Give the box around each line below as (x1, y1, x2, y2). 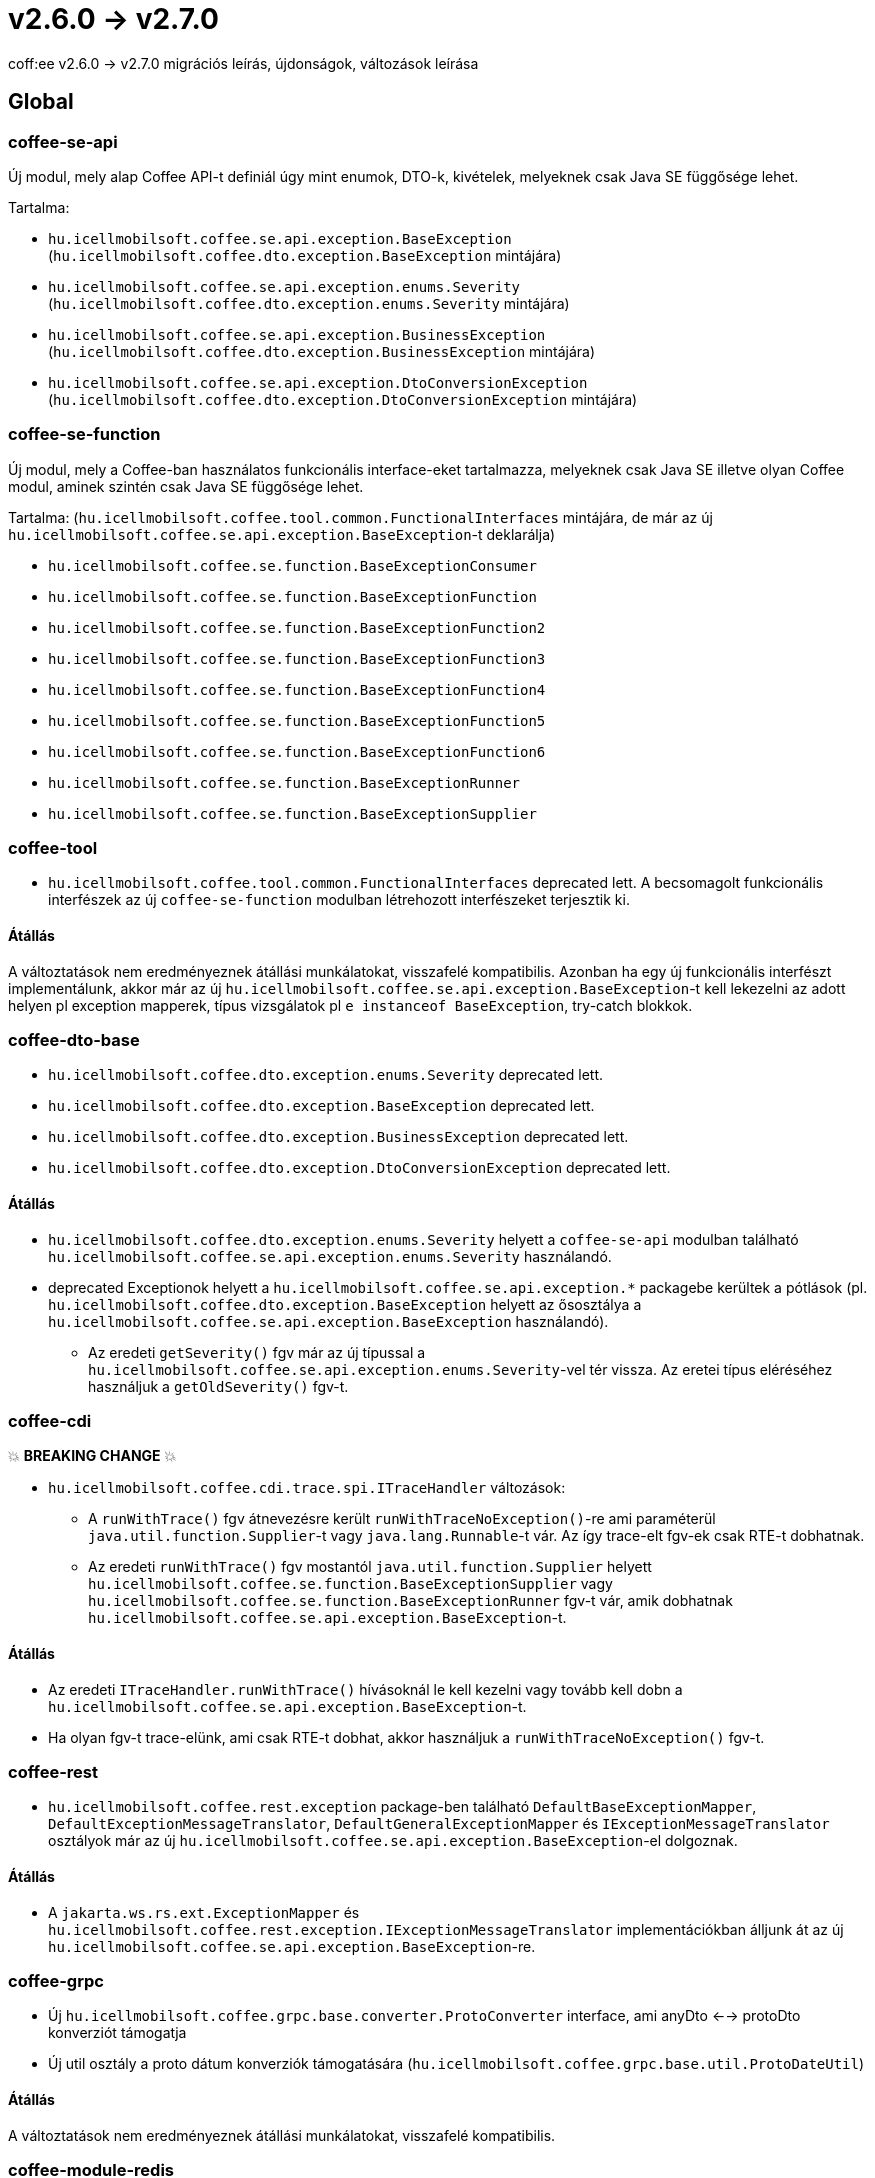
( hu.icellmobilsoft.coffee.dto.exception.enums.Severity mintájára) (48, 294, 570, 312)
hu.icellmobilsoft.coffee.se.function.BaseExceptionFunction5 (48, 712, 546, 729)
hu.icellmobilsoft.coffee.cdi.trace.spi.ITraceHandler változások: (48, 1479, 566, 1497)
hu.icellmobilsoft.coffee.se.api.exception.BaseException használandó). (48, 1312, 609, 1330)
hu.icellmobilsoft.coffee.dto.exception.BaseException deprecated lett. (48, 1097, 595, 1115)
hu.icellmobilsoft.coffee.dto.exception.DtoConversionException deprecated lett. (48, 1159, 671, 1177)
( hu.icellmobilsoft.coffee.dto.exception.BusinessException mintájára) (48, 342, 595, 360)
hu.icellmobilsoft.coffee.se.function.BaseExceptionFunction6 (48, 743, 546, 760)
